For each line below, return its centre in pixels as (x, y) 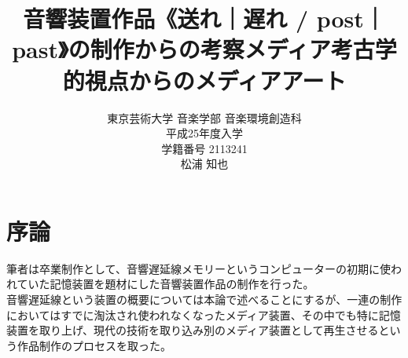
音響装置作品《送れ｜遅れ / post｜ (204, 18)
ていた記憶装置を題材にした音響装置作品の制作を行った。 (165, 284)
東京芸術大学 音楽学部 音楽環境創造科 (204, 117)
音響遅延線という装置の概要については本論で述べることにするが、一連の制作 (204, 299)
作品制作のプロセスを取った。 (94, 345)
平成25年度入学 (204, 133)
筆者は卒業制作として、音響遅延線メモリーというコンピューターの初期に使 (198, 268)
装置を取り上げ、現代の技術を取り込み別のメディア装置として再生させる (193, 330)
